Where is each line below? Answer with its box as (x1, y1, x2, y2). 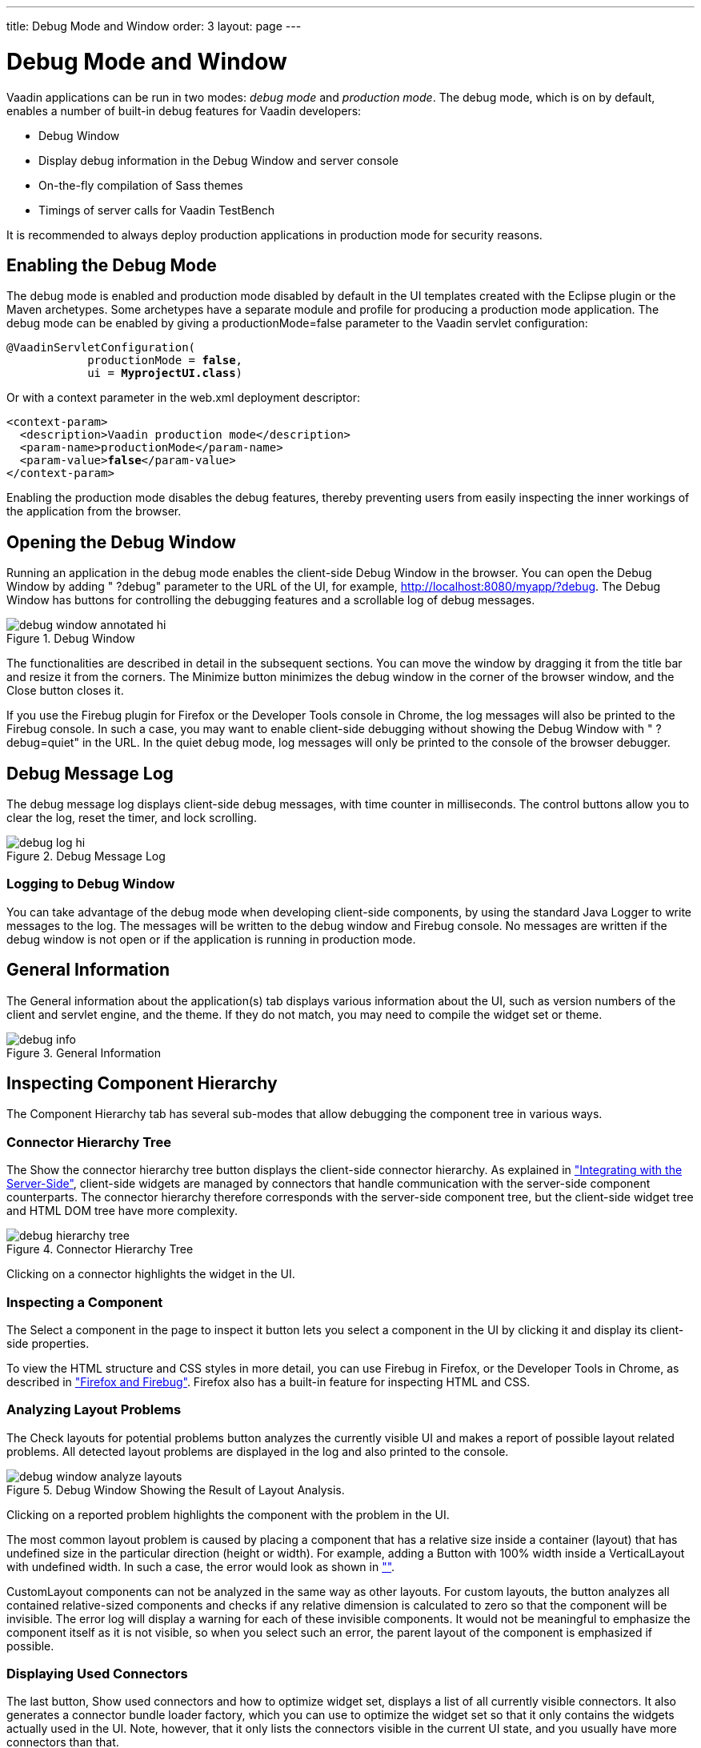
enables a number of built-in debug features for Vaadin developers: (6, 103, 362, 118)
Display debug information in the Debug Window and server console (38, 153, 399, 167)
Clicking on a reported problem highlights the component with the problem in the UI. (6, 1507, 450, 1521)
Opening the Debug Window (6, 531, 236, 552)
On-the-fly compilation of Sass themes (38, 178, 243, 192)
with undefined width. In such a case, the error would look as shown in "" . (6, 1559, 395, 1574)
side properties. (6, 1336, 90, 1350)
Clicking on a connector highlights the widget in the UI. (6, 1267, 295, 1281)
